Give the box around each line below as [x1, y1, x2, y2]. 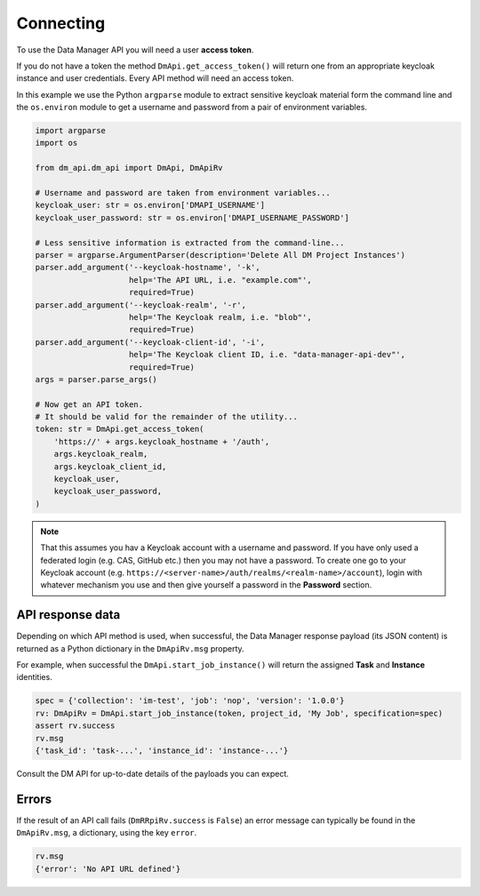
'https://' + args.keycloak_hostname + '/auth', [53, 436, 270, 446]
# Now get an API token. [35, 399, 144, 409]
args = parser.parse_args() [35, 374, 157, 384]
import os [35, 138, 78, 148]
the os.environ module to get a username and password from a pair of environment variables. [16, 102, 368, 113]
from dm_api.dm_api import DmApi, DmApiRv [35, 163, 223, 173]
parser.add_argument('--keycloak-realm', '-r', [35, 300, 246, 310]
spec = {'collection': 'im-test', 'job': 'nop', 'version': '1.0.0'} [35, 696, 345, 706]
